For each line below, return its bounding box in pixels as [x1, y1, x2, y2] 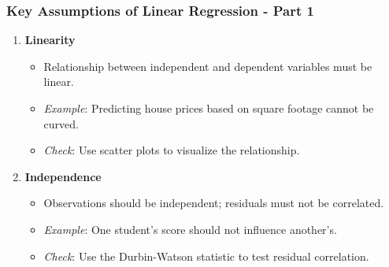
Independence [24, 168, 102, 184]
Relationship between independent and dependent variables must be [43, 57, 372, 74]
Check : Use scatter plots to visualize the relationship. [43, 142, 300, 158]
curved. [43, 115, 79, 132]
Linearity [24, 32, 76, 48]
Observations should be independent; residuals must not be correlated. [43, 195, 384, 211]
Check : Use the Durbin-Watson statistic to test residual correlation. [43, 247, 369, 264]
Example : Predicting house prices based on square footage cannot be [43, 100, 374, 116]
